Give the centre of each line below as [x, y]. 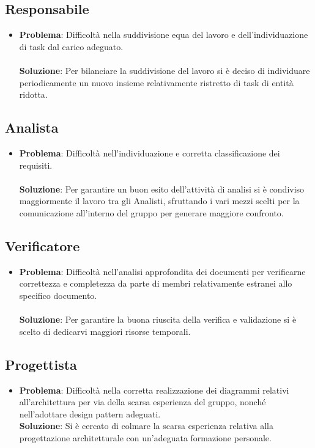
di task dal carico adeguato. [71, 46]
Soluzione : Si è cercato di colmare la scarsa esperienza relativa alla [146, 426]
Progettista [41, 364]
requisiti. [36, 165]
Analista [32, 127]
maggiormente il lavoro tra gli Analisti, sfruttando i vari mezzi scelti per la [159, 201]
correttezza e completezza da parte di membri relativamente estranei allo [156, 283]
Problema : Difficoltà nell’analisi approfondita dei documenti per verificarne [162, 271]
